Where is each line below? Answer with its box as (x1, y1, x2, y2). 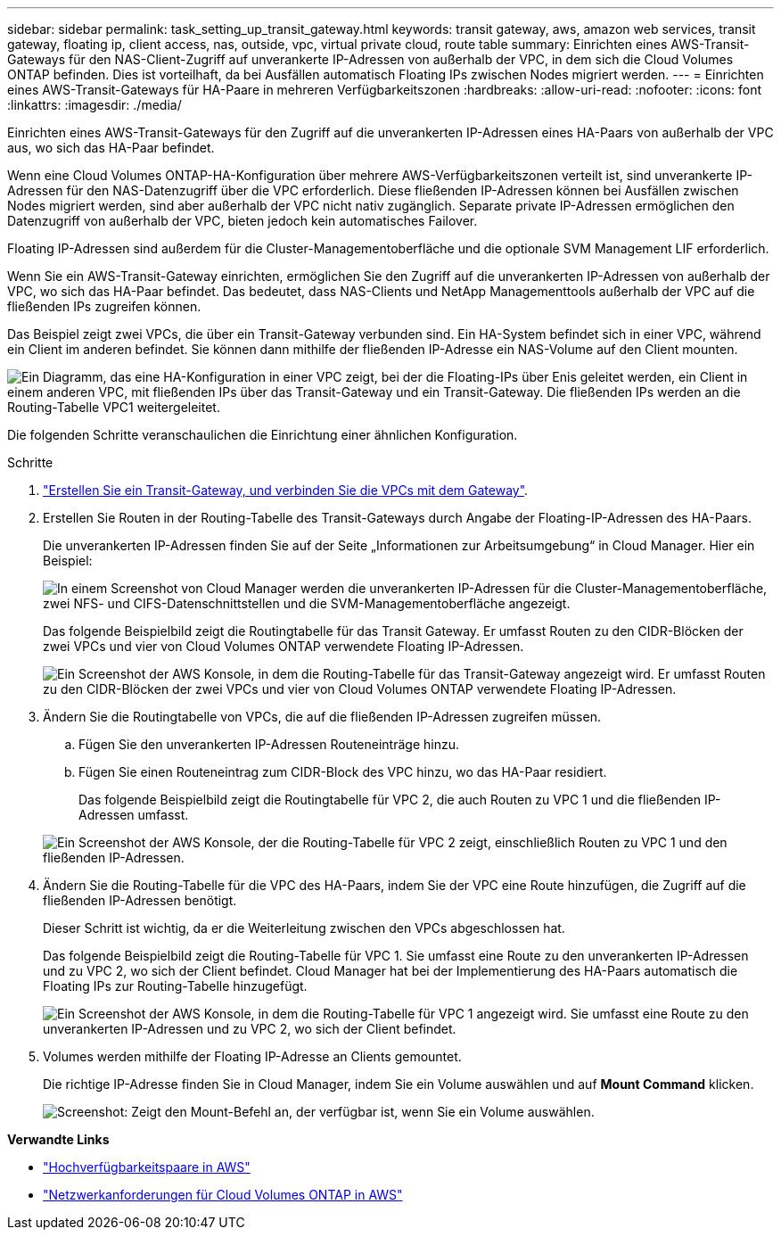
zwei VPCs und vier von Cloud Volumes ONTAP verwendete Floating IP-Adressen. (43, 639, 524, 654)
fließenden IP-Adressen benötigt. (43, 893, 237, 908)
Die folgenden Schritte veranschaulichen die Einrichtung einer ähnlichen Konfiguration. (7, 427, 518, 442)
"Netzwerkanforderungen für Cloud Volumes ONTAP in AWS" (43, 1187, 403, 1202)
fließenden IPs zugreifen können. (7, 299, 201, 314)
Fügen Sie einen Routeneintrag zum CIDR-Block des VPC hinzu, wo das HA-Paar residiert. (78, 764, 607, 779)
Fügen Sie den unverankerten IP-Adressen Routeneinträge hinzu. (78, 737, 459, 752)
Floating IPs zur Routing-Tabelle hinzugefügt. (43, 978, 308, 994)
